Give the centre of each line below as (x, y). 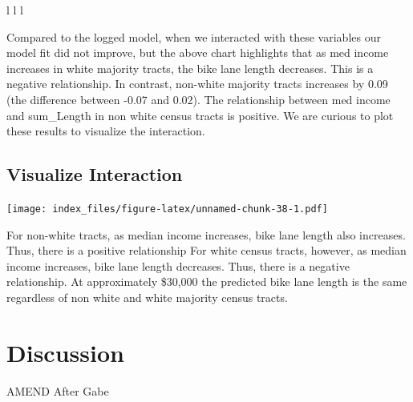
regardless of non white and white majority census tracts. (147, 297)
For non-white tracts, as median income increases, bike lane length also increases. (206, 234)
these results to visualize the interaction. (106, 131)
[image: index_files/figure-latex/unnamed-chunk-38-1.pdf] (167, 209)
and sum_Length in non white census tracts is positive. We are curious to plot (200, 115)
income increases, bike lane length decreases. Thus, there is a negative (178, 265)
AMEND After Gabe (58, 390)
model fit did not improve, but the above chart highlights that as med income (198, 52)
